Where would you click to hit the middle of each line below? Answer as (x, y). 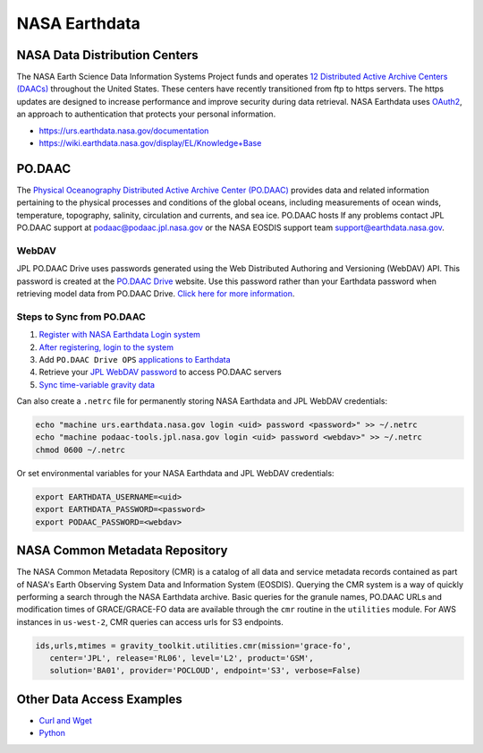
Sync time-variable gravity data (97, 384)
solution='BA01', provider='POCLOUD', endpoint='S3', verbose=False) (205, 671)
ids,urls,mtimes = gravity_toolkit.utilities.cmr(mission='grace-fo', (194, 646)
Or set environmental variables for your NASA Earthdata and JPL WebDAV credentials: (175, 473)
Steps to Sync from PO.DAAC (81, 316)
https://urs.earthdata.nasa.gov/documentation (124, 131)
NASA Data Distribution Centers (107, 55)
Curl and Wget (66, 720)
